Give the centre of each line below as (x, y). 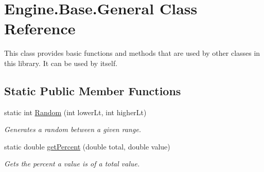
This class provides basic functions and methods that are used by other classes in (132, 53)
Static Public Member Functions (93, 90)
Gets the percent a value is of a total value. (72, 164)
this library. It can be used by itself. (61, 63)
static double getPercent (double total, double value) (87, 146)
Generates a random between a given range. (73, 129)
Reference (40, 28)
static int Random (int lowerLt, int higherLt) (75, 112)
